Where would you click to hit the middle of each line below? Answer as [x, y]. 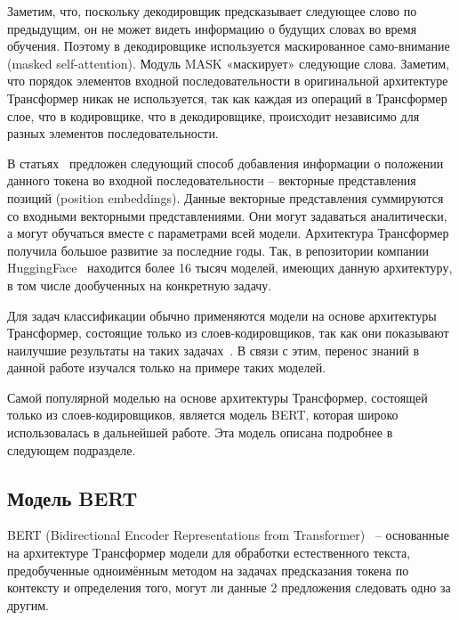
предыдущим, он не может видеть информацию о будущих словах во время [212, 28]
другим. [28, 604]
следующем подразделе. [72, 449]
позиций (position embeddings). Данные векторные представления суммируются [225, 197]
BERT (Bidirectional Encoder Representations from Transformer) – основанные [228, 535]
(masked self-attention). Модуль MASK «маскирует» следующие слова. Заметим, [229, 63]
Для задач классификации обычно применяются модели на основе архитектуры [222, 315]
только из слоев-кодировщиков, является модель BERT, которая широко [203, 415]
